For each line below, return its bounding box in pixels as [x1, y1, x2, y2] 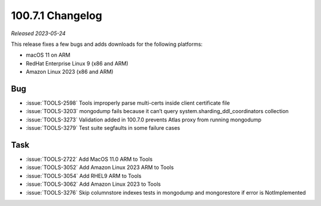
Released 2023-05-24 [11, 30, 66, 37]
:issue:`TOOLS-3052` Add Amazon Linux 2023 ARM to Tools [26, 164, 174, 171]
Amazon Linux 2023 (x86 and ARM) [26, 68, 114, 76]
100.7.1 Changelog [11, 9, 102, 22]
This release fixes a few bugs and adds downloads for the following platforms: [11, 40, 203, 48]
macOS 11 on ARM [26, 51, 71, 59]
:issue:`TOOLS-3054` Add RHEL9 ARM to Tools [26, 172, 142, 179]
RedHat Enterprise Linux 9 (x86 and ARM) [26, 60, 129, 67]
